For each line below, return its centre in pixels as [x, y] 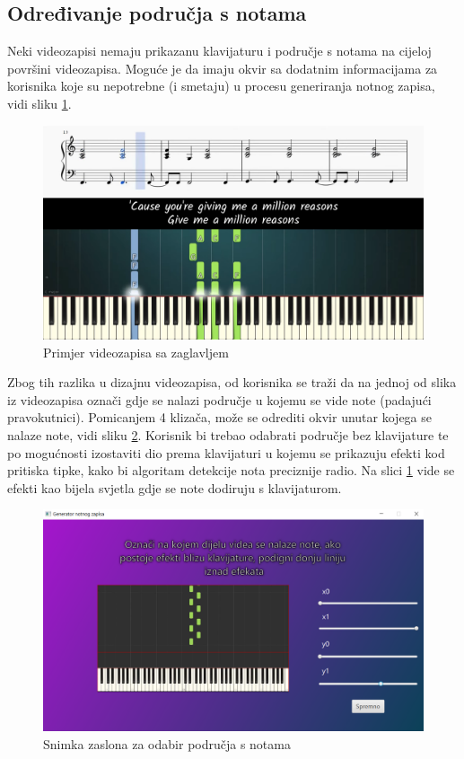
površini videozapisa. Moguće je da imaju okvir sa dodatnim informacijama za [223, 68]
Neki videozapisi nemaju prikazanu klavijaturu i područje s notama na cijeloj [219, 51]
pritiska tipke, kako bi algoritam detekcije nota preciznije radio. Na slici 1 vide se [231, 470]
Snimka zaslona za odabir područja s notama [167, 743]
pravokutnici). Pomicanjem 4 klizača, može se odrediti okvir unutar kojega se [220, 417]
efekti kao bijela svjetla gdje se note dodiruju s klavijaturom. [175, 487]
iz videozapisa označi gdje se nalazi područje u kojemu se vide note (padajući [219, 399]
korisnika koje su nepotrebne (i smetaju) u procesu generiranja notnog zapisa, [221, 86]
